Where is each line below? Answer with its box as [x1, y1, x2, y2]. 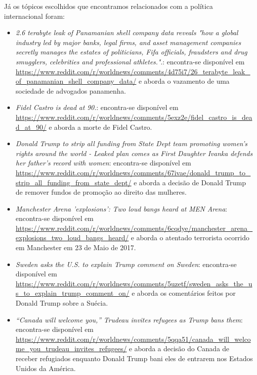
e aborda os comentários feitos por [131, 288, 236, 298]
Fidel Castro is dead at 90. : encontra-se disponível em [15, 102, 178, 112]
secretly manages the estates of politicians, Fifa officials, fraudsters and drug [15, 47, 248, 57]
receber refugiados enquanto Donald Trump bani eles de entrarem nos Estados [15, 353, 253, 363]
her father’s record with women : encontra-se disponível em [15, 158, 191, 168]
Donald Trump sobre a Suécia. [15, 298, 108, 308]
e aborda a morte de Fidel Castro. [48, 121, 152, 132]
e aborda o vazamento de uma [138, 76, 230, 86]
